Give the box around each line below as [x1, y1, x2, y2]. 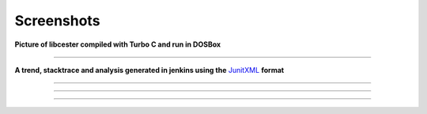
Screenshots [14, 12, 100, 29]
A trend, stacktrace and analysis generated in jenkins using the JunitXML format [14, 65, 285, 74]
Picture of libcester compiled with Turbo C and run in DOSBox [14, 40, 221, 49]
